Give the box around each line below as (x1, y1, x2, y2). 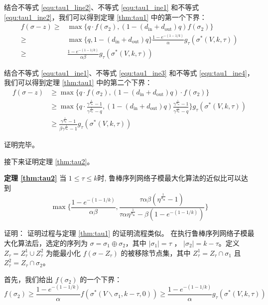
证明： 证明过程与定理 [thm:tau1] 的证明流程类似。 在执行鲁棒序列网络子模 (4, 228, 248, 238)
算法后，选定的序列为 (17, 238, 88, 248)
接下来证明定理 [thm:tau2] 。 (4, 156, 94, 166)
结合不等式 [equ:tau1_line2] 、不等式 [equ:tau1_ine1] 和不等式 (4, 2, 199, 12)
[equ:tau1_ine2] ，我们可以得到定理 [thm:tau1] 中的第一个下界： (4, 11, 207, 22)
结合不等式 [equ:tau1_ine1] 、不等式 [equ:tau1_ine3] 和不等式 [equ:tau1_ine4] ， (4, 67, 254, 78)
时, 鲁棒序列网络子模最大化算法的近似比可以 (97, 173, 242, 183)
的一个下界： (80, 274, 122, 284)
